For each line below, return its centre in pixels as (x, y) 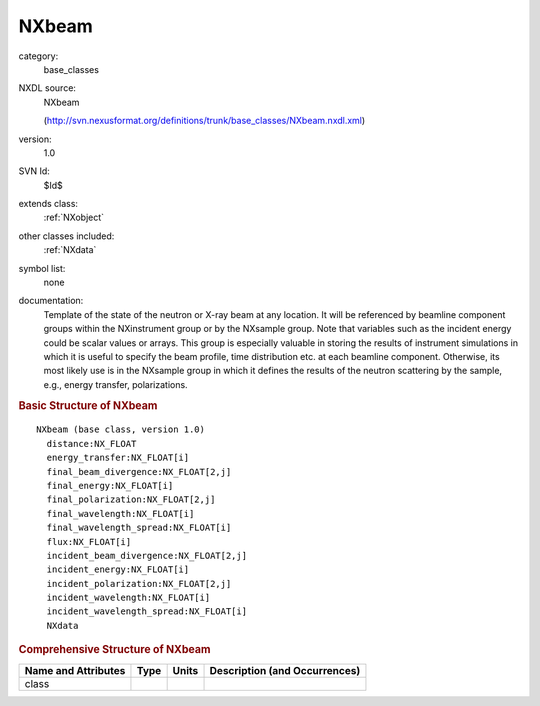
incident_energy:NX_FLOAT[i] (118, 569)
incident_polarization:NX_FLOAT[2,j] (139, 583)
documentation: (51, 301)
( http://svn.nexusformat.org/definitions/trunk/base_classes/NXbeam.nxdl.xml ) (204, 121)
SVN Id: (34, 171)
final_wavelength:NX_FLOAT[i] (120, 513)
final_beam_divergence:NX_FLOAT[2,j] (139, 471)
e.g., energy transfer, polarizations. (116, 384)
